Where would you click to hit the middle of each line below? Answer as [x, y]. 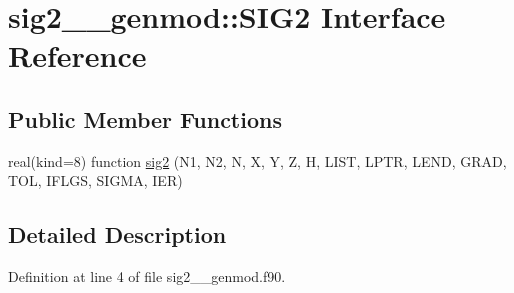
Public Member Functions [145, 118]
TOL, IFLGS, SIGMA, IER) [95, 180]
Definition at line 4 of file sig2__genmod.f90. [147, 276]
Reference [77, 55]
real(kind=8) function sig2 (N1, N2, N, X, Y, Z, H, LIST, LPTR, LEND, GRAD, [257, 160]
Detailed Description [117, 234]
